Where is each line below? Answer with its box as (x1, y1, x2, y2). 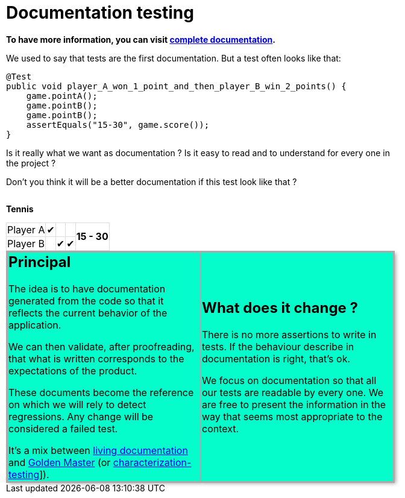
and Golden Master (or (8, 456, 111, 468)
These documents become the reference (8, 386, 194, 399)
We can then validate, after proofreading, (8, 340, 195, 353)
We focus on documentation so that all (202, 374, 377, 386)
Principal (8, 253, 71, 271)
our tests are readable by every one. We (202, 386, 384, 399)
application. (8, 318, 61, 331)
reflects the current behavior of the (8, 306, 168, 319)
